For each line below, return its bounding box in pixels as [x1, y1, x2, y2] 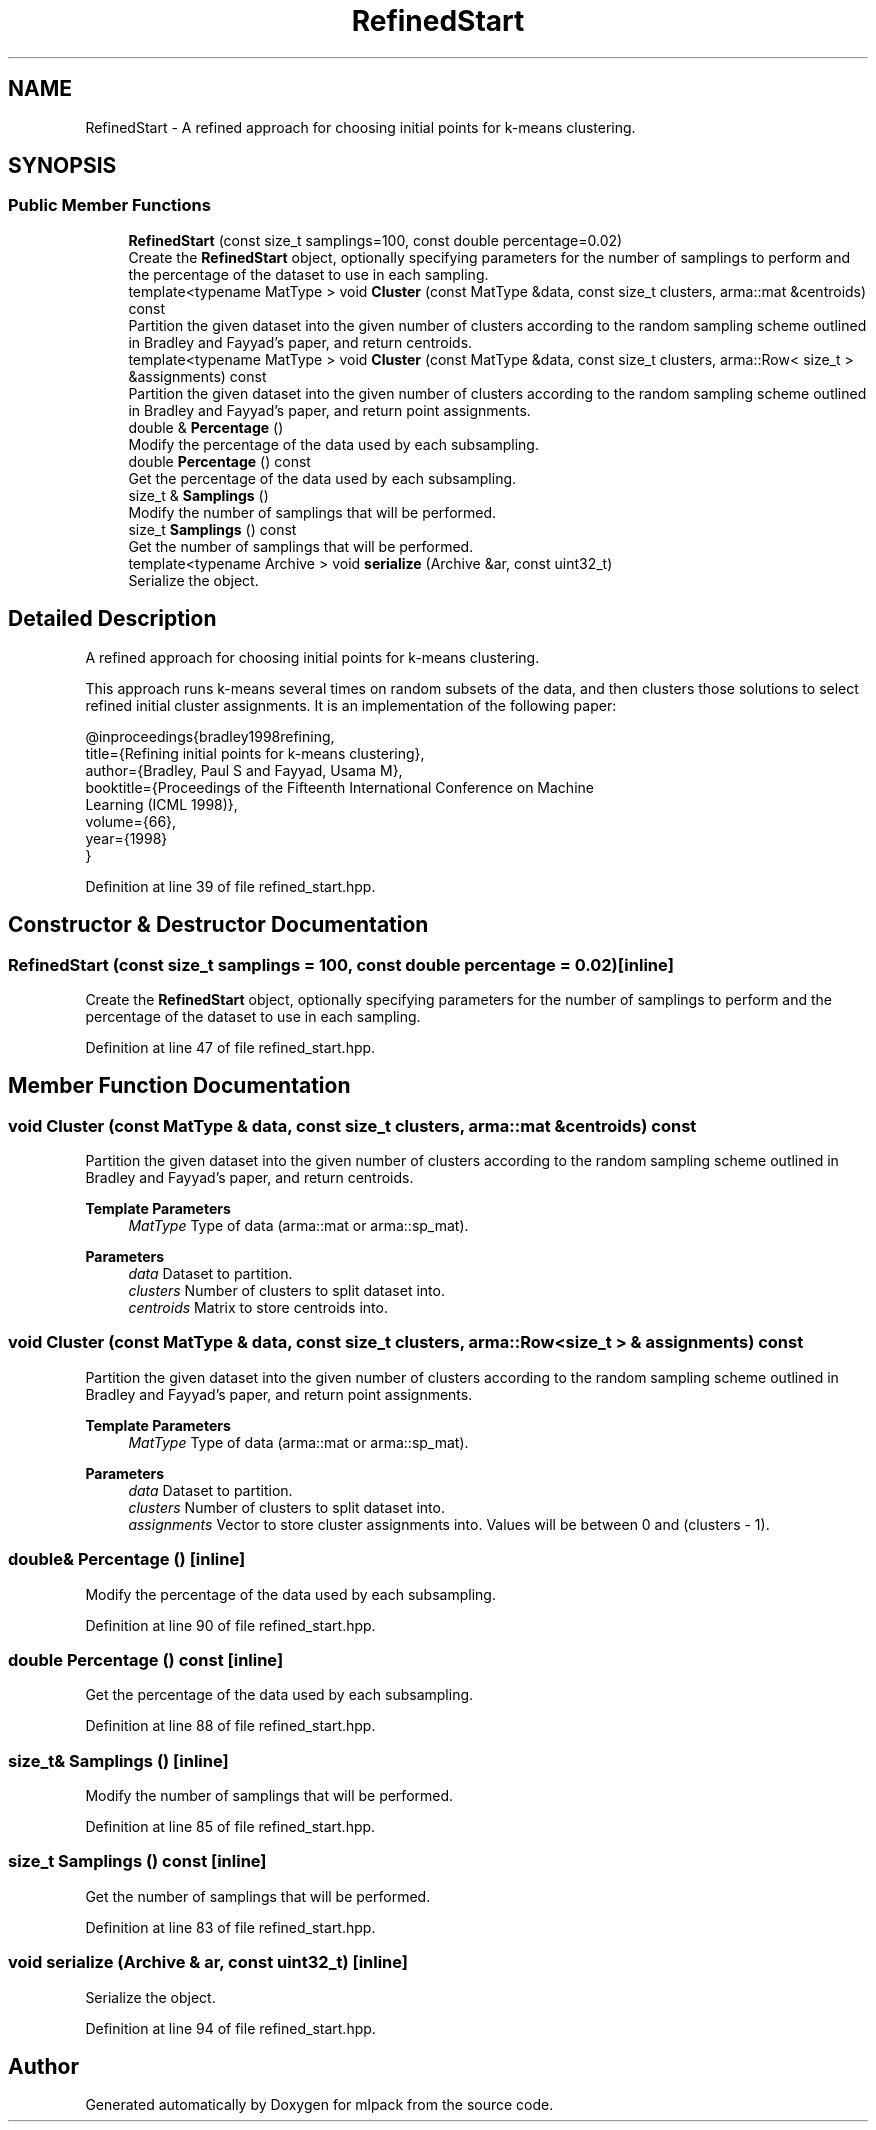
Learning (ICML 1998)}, [85, 795, 238, 813]
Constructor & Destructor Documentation [8, 912, 429, 938]
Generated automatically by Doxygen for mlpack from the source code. [85, 2096, 554, 2114]
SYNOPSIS [8, 153, 117, 179]
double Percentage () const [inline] [8, 1649, 284, 1670]
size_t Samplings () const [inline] [8, 1851, 267, 1872]
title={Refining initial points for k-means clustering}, [85, 744, 425, 762]
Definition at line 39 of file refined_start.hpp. [85, 877, 376, 895]
